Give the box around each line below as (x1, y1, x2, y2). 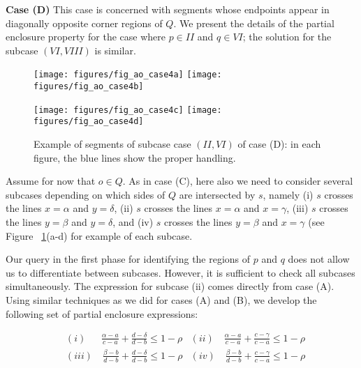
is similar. (94, 43, 136, 57)
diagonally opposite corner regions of (6, 15, 163, 30)
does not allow (288, 252, 350, 266)
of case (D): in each (237, 137, 321, 151)
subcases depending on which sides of (6, 187, 165, 201)
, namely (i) (263, 187, 314, 201)
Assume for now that (6, 174, 96, 188)
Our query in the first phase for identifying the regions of (6, 252, 251, 266)
